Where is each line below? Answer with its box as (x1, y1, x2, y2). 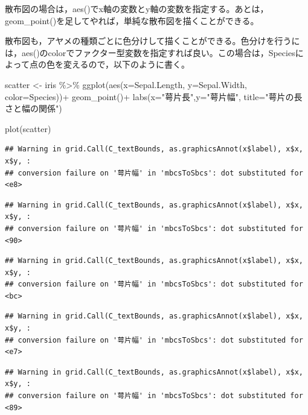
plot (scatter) (5, 122, 51, 135)
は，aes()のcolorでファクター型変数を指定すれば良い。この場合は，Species (5, 46, 295, 59)
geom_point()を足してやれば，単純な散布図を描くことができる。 (5, 14, 259, 27)
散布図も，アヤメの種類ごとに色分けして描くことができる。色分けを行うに (5, 34, 300, 47)
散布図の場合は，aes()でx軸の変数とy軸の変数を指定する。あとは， (5, 2, 269, 14)
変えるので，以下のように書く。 (63, 58, 190, 71)
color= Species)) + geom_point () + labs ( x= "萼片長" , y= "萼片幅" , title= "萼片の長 (5, 90, 303, 103)
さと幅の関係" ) (5, 102, 62, 115)
